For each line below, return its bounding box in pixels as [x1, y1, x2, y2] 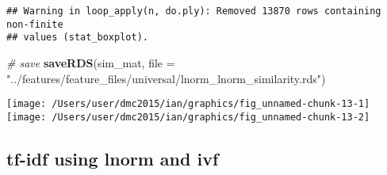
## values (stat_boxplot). [6, 32, 148, 44]
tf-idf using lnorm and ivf [6, 146, 219, 170]
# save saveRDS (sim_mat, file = [6, 54, 175, 70]
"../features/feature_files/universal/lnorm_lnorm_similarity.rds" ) [6, 70, 326, 86]
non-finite [6, 18, 63, 30]
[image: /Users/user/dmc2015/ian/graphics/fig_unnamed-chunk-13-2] [6, 111, 370, 123]
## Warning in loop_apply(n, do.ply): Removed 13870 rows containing [6, 6, 381, 17]
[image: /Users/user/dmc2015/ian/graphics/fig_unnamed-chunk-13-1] [6, 98, 370, 110]
